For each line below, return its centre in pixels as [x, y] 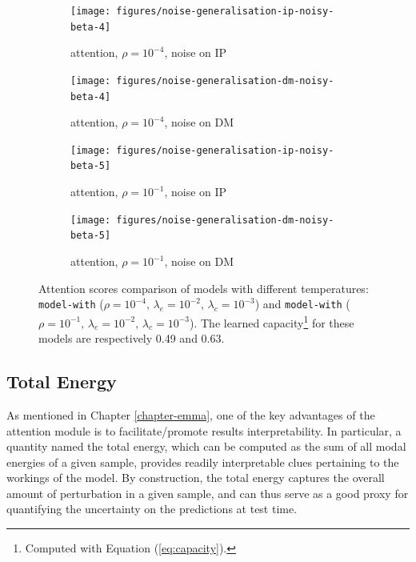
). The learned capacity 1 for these [272, 321]
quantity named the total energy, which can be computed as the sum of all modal [206, 446]
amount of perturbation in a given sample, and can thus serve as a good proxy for [208, 493]
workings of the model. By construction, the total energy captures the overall [196, 478]
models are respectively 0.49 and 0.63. [132, 338]
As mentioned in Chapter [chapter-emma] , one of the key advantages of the [191, 414]
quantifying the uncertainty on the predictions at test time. [152, 509]
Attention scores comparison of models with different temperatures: [204, 288]
